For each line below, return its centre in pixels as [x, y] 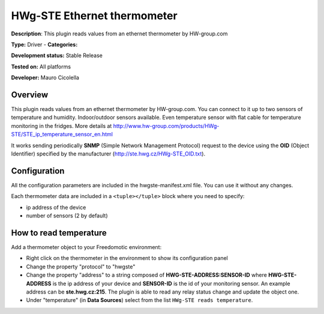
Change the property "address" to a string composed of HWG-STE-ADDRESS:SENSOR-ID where [146, 275]
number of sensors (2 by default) [67, 216]
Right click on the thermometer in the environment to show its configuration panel [127, 258]
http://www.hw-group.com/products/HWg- [166, 125]
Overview [30, 95]
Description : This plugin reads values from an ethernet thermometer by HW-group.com [119, 34]
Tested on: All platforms [41, 67]
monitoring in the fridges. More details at [61, 125]
